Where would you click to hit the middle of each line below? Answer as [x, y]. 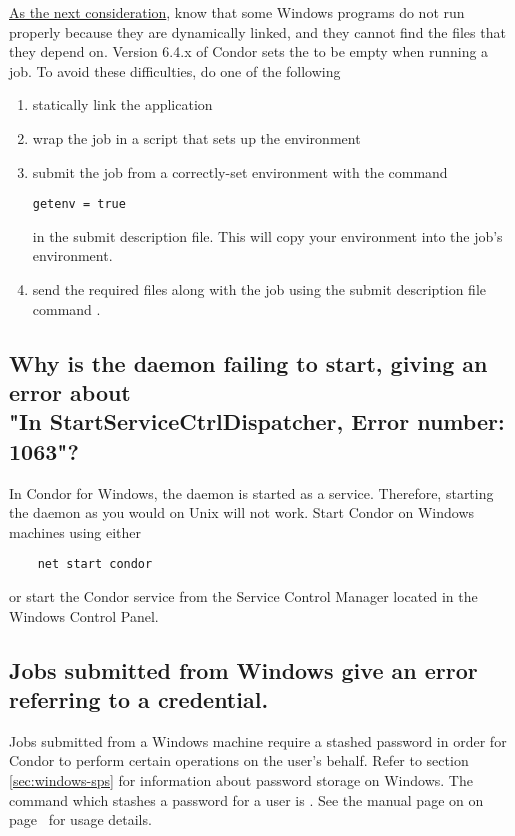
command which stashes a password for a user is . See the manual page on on [246, 799]
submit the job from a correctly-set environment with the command [240, 171]
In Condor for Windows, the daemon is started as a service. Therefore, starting [251, 492]
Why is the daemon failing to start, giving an [248, 362]
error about [70, 391]
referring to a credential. [139, 698]
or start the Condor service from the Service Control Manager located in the [243, 596]
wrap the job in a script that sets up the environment [196, 137]
